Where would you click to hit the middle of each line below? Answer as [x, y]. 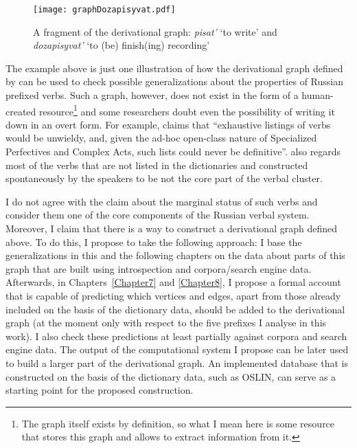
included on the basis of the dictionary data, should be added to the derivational [175, 309]
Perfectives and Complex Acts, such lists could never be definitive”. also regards [173, 152]
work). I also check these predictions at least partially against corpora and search [176, 336]
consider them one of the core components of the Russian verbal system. [158, 215]
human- [318, 95]
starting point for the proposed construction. [100, 390]
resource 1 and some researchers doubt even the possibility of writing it [187, 110]
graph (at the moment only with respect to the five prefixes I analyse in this [166, 323]
